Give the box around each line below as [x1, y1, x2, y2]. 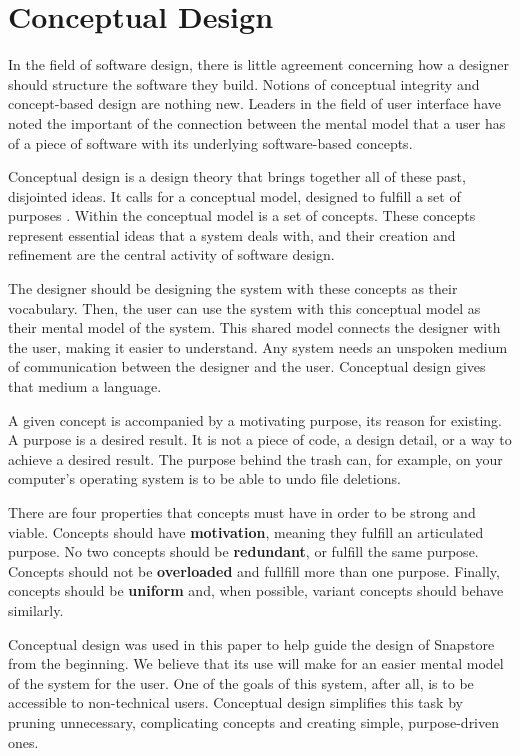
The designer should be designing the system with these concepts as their [8, 278, 458, 299]
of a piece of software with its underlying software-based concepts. [8, 132, 413, 153]
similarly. [8, 599, 64, 620]
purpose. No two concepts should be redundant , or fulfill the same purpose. [8, 541, 479, 562]
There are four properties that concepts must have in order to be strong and [8, 502, 476, 522]
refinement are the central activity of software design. [8, 244, 335, 265]
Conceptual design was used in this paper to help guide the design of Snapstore [8, 633, 495, 654]
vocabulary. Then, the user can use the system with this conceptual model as [8, 297, 481, 318]
